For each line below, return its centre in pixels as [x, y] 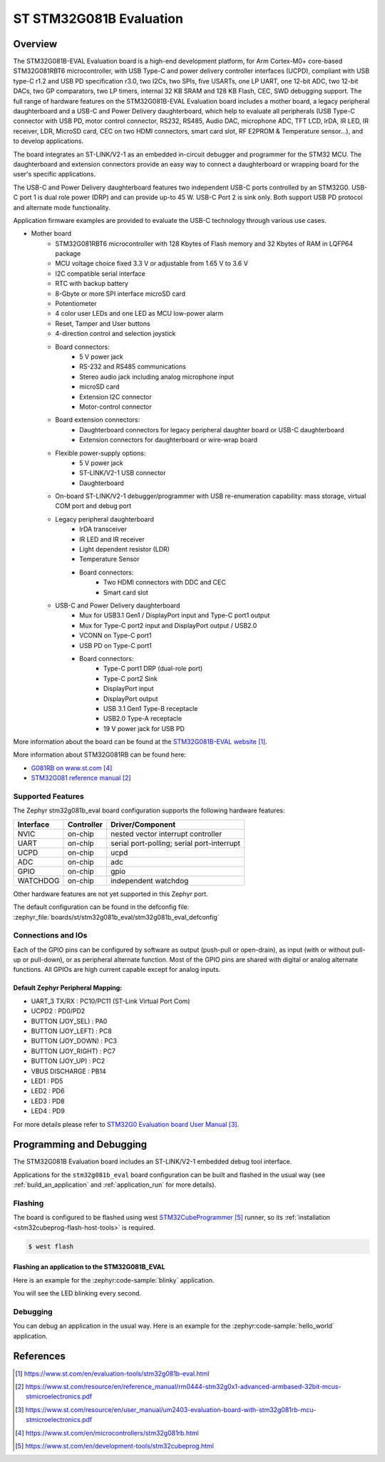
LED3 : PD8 [48, 1101]
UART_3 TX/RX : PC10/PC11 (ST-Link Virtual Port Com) [111, 1001]
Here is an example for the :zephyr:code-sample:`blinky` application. [114, 1280]
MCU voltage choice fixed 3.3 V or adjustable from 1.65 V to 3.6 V [152, 264]
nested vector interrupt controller [166, 834]
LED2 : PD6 [48, 1091]
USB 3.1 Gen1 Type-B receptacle [151, 708]
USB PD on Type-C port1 [116, 645]
